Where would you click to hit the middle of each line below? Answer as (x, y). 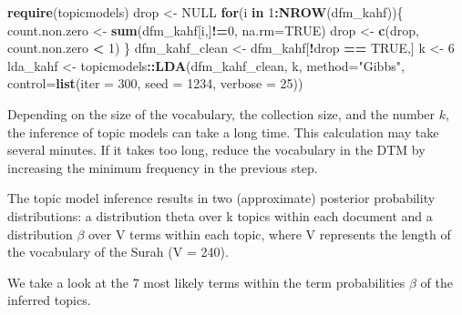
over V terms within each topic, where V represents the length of (269, 234)
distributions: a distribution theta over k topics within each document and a (220, 215)
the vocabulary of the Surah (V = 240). (118, 252)
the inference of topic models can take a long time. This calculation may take (223, 132)
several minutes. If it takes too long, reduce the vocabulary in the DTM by (216, 150)
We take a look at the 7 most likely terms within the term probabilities (206, 282)
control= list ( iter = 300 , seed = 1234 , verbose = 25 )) (155, 83)
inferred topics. (49, 300)
